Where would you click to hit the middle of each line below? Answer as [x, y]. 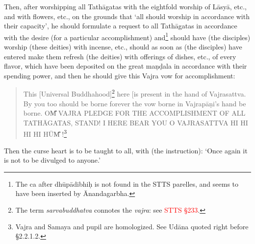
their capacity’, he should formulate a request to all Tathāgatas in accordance [121, 26]
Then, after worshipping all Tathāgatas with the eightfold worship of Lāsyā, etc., [125, 6]
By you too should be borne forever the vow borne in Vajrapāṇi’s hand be [135, 103]
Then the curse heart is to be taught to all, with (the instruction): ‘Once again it [126, 150]
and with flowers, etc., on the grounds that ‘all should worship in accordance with [127, 16]
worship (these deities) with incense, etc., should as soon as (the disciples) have [123, 47]
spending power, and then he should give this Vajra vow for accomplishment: [120, 75]
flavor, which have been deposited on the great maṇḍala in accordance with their [126, 66]
